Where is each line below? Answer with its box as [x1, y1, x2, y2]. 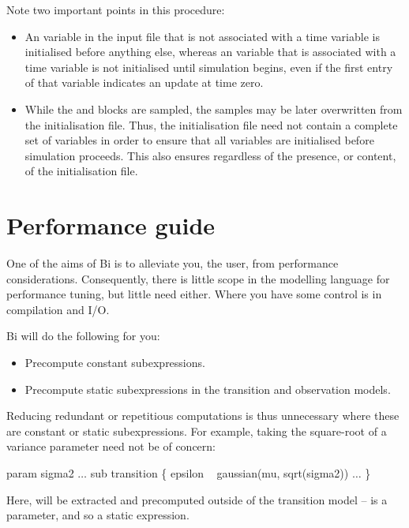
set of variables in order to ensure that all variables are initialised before [24, 132, 374, 148]
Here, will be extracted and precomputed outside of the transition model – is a [6, 491, 388, 507]
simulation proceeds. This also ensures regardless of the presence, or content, [24, 147, 396, 163]
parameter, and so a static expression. [6, 507, 189, 523]
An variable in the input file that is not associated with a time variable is [24, 28, 380, 44]
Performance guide [6, 209, 216, 242]
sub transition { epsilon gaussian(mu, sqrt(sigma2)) [90, 465, 349, 481]
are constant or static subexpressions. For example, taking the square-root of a [6, 422, 387, 439]
